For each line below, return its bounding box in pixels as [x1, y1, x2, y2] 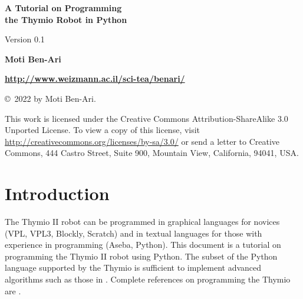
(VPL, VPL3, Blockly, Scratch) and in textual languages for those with [5, 227, 262, 239]
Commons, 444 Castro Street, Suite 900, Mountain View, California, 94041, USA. [5, 147, 299, 159]
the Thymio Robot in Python [5, 13, 127, 25]
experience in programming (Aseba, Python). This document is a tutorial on [5, 238, 281, 251]
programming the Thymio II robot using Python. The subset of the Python [5, 250, 278, 262]
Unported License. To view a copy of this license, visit [5, 124, 200, 136]
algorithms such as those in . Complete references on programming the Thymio [5, 273, 291, 285]
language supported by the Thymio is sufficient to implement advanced [5, 261, 262, 274]
